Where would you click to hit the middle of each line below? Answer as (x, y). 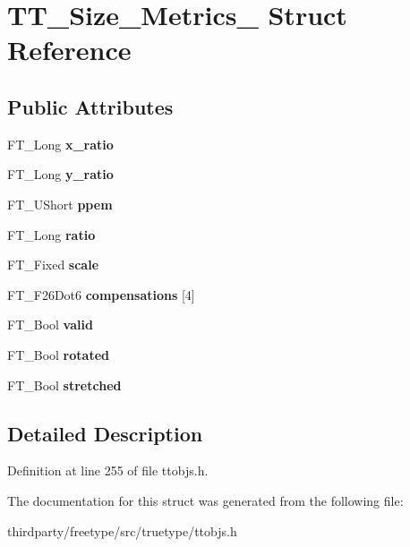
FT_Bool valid (50, 325)
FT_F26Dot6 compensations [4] (101, 294)
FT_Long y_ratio (60, 174)
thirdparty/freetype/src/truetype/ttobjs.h (122, 530)
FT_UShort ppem (60, 204)
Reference (69, 50)
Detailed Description (105, 433)
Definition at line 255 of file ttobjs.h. (108, 470)
